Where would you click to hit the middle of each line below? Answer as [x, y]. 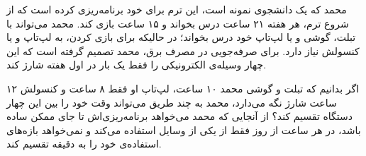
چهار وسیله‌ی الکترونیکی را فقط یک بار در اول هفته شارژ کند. [137, 65]
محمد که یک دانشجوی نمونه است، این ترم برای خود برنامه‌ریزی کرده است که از [177, 9]
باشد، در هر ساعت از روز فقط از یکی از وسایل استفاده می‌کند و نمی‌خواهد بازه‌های [184, 130]
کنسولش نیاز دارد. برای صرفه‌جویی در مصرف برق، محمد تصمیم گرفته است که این [183, 50]
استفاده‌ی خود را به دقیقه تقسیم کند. [84, 144]
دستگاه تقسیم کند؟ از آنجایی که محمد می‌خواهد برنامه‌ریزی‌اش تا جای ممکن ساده [179, 116]
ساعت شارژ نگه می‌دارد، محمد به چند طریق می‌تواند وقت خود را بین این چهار [172, 102]
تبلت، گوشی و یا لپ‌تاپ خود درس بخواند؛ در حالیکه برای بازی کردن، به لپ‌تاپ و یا [181, 37]
